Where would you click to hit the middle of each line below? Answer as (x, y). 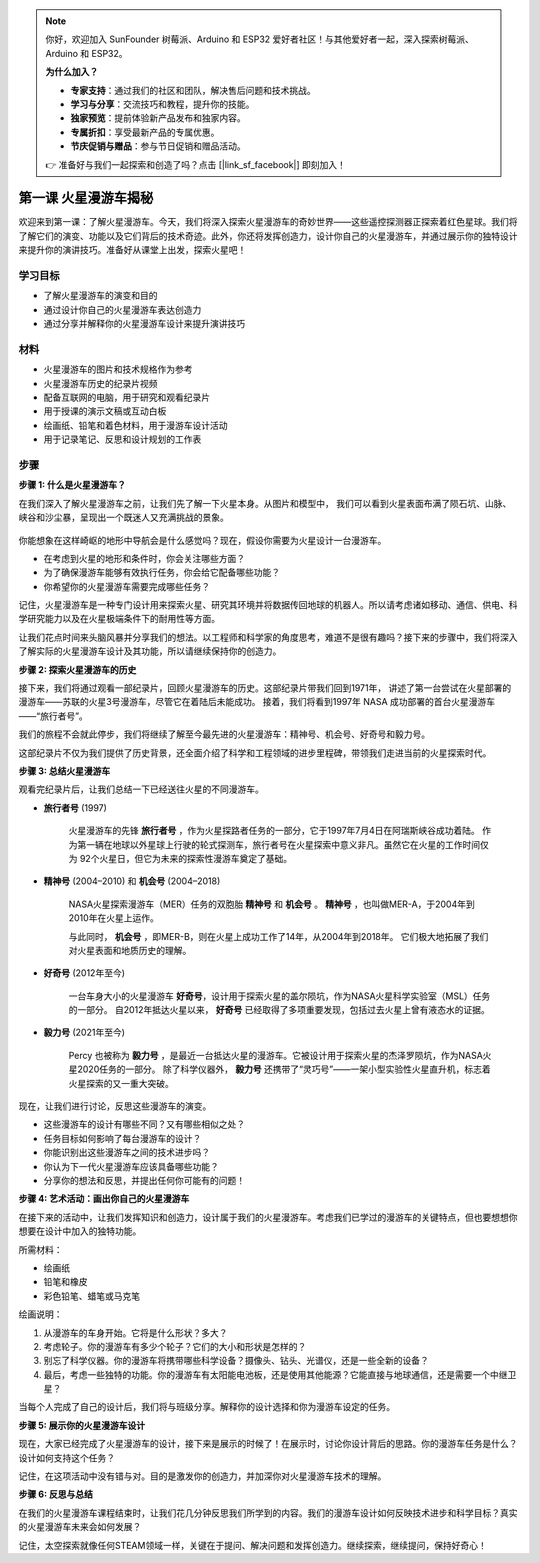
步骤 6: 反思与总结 (56, 1494)
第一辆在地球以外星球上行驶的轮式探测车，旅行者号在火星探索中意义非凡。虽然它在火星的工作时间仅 (282, 844)
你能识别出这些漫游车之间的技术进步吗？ (126, 1152)
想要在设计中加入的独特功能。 (80, 1231)
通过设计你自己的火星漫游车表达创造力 (122, 309)
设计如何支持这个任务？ (66, 1457)
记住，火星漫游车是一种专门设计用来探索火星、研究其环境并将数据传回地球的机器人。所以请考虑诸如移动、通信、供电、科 (268, 605)
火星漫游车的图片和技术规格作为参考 (118, 369)
